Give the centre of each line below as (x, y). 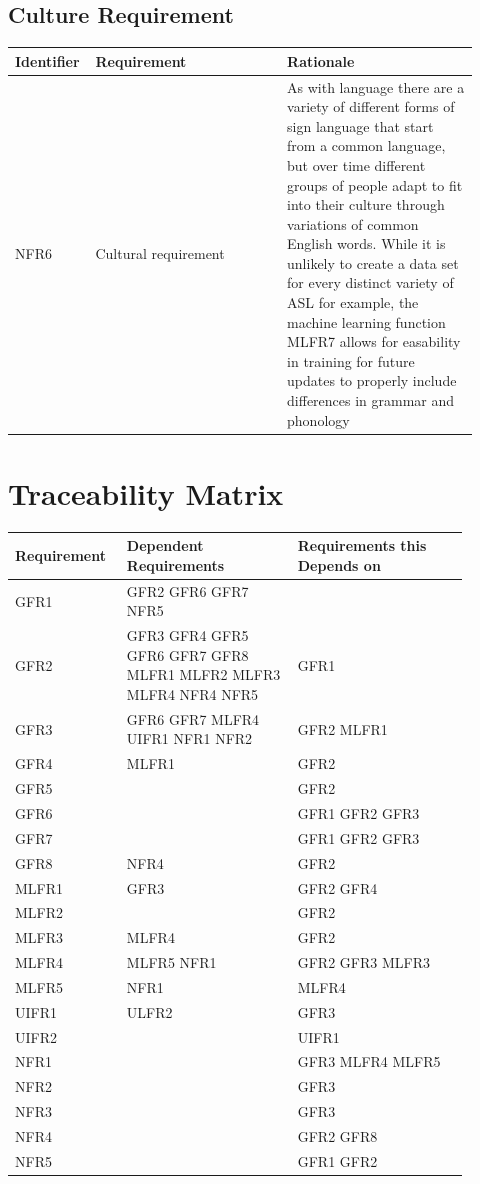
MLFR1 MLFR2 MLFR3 (203, 674)
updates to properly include (372, 380)
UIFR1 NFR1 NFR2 (189, 738)
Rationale (321, 60)
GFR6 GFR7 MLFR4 (193, 718)
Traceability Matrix (146, 492)
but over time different (356, 164)
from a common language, (366, 145)
